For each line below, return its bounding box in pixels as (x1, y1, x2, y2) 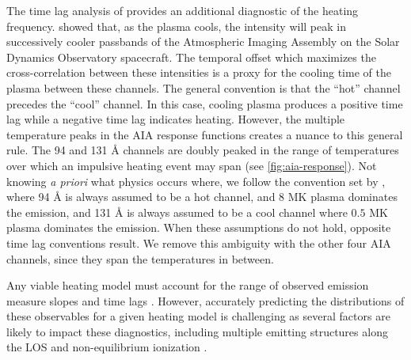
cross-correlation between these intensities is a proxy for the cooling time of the (6, 64, 391, 81)
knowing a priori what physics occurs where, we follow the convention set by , (6, 172, 386, 189)
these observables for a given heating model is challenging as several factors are (6, 308, 390, 324)
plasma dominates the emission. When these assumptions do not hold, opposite (6, 219, 391, 236)
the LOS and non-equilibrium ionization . (6, 339, 207, 355)
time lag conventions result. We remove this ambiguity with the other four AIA (6, 234, 391, 251)
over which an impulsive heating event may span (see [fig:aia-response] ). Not (6, 157, 377, 173)
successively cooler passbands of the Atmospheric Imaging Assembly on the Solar (6, 33, 400, 50)
